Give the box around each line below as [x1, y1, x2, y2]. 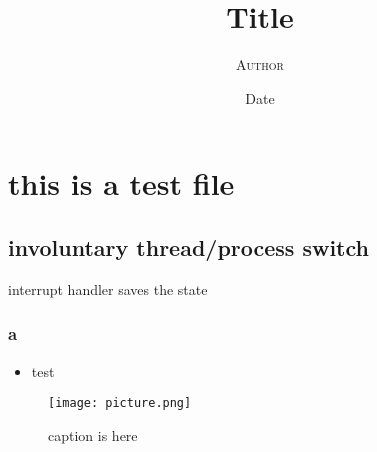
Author [236, 54, 284, 75]
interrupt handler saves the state [8, 278, 208, 299]
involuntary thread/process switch [8, 231, 369, 262]
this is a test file [8, 163, 235, 204]
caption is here [48, 424, 138, 445]
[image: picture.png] [48, 396, 192, 411]
